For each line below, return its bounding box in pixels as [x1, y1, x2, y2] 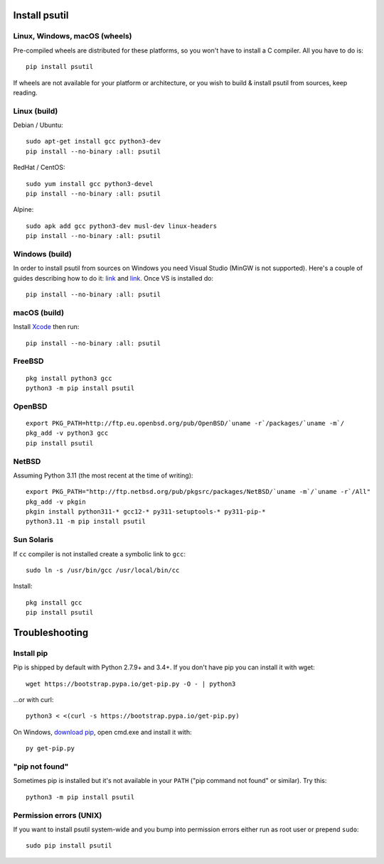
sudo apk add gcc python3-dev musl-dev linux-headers [26, 222, 217, 230]
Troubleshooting [13, 626, 89, 639]
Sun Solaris [13, 535, 53, 545]
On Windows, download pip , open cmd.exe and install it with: [13, 728, 192, 736]
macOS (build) [13, 308, 64, 318]
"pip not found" [13, 762, 69, 772]
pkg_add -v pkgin [26, 497, 86, 506]
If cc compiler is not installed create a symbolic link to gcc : [13, 549, 186, 558]
